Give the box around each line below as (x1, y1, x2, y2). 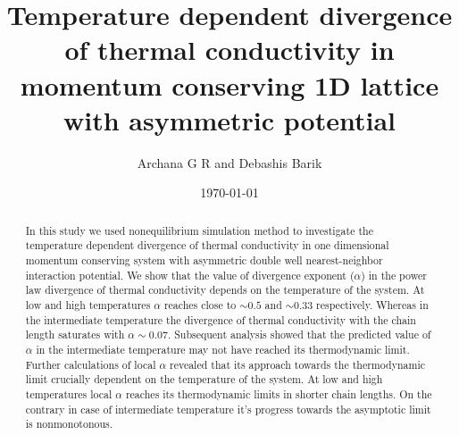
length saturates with (25, 327, 125, 342)
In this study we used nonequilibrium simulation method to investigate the (25, 222, 373, 238)
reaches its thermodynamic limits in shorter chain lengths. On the (125, 386, 432, 401)
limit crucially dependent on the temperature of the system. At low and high (25, 372, 383, 387)
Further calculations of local (25, 356, 156, 372)
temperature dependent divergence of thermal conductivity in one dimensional (25, 238, 389, 253)
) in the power (361, 267, 427, 282)
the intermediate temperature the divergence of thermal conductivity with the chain (25, 312, 416, 327)
